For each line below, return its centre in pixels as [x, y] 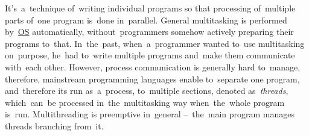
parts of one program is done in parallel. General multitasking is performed [146, 20]
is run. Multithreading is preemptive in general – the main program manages [150, 114]
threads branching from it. [54, 125]
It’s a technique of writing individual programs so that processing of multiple [150, 8]
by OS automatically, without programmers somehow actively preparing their [149, 32]
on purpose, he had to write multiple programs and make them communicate [150, 55]
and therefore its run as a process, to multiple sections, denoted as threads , [147, 91]
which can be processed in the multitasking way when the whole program [145, 102]
